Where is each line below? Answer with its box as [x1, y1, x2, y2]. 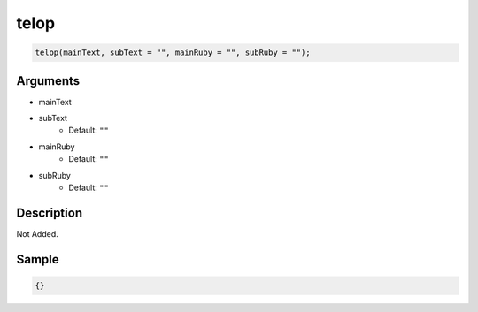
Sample [16, 252, 59, 267]
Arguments [16, 73, 81, 88]
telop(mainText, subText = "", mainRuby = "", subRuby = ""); [35, 48, 311, 57]
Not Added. [16, 228, 59, 239]
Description [16, 205, 83, 220]
